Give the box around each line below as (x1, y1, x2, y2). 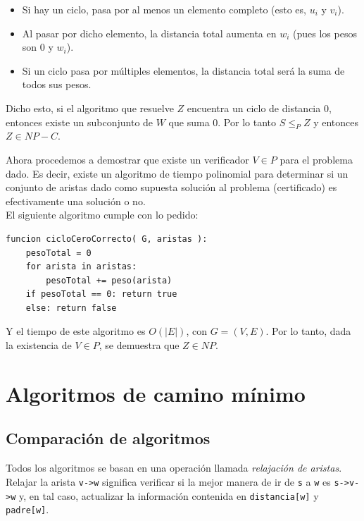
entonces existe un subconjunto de (6, 114, 153, 129)
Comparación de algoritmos (6, 427, 211, 449)
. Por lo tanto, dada (265, 324, 351, 338)
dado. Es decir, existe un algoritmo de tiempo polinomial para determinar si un (6, 166, 349, 180)
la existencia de (6, 338, 72, 353)
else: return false (25, 302, 117, 313)
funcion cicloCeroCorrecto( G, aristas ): (6, 233, 208, 244)
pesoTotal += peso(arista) (46, 275, 172, 286)
